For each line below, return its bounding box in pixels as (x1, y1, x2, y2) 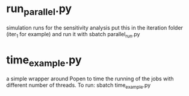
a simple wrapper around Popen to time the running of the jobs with (6, 75, 174, 82)
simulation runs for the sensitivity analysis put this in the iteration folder (6, 24, 184, 31)
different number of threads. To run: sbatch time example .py (6, 81, 151, 90)
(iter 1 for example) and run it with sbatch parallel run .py (6, 30, 140, 39)
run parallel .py (6, 2, 72, 18)
